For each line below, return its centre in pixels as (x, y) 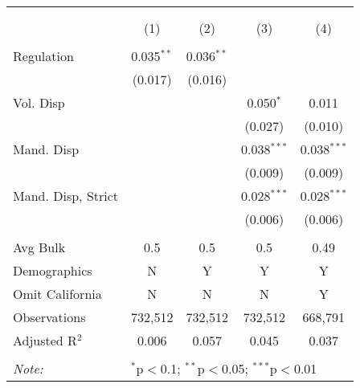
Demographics (53, 270)
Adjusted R (45, 340)
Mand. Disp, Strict (66, 196)
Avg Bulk (39, 247)
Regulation (43, 56)
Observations (49, 317)
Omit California (57, 294)
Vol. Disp (39, 102)
